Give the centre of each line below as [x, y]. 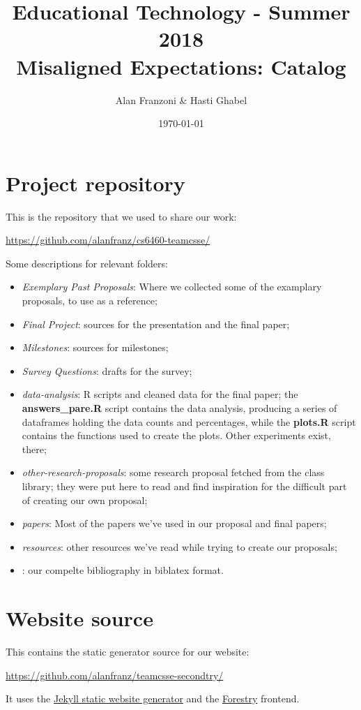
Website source [79, 618]
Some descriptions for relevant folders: [87, 263]
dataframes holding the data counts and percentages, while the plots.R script [189, 421]
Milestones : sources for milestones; [95, 347]
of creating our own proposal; [85, 500]
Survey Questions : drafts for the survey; [107, 370]
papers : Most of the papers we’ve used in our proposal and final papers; [174, 523]
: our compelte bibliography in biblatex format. [123, 570]
